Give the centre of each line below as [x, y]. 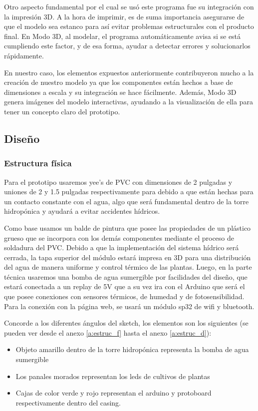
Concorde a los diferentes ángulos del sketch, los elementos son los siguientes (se [126, 323]
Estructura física [38, 163]
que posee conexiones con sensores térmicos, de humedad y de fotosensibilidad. [124, 296]
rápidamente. [24, 55]
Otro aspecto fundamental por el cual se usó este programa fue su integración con [129, 6]
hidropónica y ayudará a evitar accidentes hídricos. [82, 211]
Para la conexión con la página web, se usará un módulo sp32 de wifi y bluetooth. [129, 306]
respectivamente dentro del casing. [68, 402]
